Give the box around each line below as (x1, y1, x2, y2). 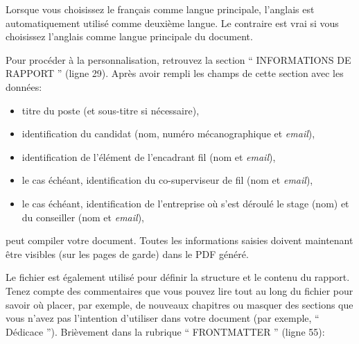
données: (6, 79, 42, 94)
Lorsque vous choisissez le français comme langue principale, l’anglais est (6, 2, 315, 16)
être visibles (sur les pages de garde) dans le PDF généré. (6, 246, 249, 261)
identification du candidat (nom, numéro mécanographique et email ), (21, 126, 315, 141)
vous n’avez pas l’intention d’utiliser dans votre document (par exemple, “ (6, 311, 319, 325)
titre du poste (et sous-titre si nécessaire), (21, 103, 200, 117)
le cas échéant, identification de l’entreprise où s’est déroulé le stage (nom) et (21, 196, 349, 210)
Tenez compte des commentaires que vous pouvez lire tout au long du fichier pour (6, 283, 353, 298)
